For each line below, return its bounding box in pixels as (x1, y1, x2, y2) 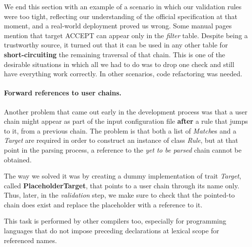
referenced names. (4, 235, 57, 245)
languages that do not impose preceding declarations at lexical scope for (4, 225, 219, 236)
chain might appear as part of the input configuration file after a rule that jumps (4, 116, 248, 126)
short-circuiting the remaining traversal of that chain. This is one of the (4, 49, 225, 59)
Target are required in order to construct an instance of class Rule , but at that (4, 135, 238, 145)
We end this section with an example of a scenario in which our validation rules (4, 1, 242, 11)
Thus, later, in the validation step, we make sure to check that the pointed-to (4, 190, 235, 200)
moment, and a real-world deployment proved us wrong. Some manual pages (4, 21, 232, 31)
